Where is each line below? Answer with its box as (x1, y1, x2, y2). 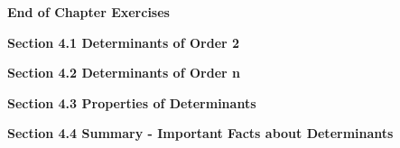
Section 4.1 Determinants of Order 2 (7, 32, 240, 51)
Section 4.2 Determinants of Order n (7, 63, 240, 82)
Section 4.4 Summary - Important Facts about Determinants (7, 124, 394, 143)
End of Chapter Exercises (7, 3, 170, 21)
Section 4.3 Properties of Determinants (7, 93, 256, 112)
